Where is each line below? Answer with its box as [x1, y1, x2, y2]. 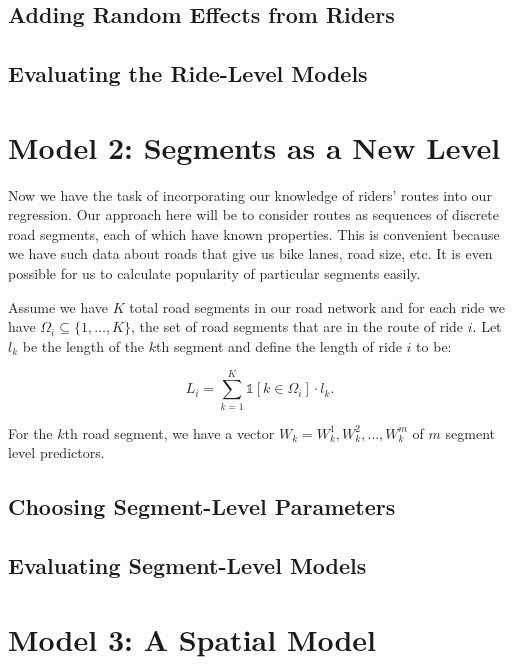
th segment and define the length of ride [156, 335, 402, 356]
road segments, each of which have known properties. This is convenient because [8, 223, 500, 244]
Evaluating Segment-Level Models [8, 549, 367, 580]
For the [8, 422, 53, 443]
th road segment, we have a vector [64, 422, 275, 443]
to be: [416, 335, 452, 356]
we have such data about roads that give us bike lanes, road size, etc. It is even [8, 243, 493, 264]
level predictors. [8, 442, 105, 463]
